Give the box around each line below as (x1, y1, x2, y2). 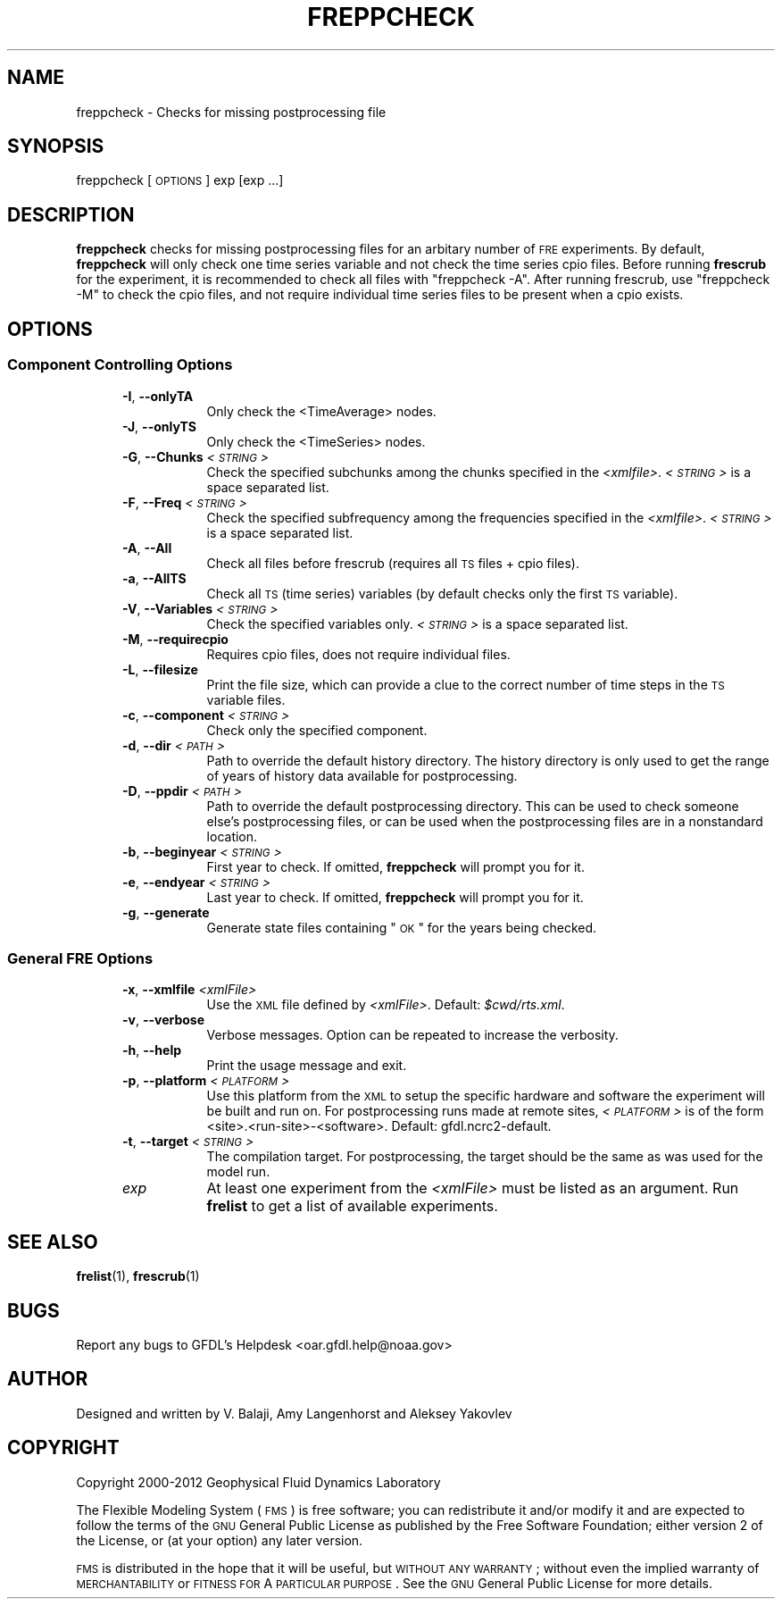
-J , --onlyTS (122, 418, 196, 434)
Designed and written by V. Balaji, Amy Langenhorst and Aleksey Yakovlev (76, 1405, 512, 1421)
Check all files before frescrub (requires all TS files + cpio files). (206, 555, 579, 571)
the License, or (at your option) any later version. (76, 1532, 363, 1548)
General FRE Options (7, 949, 154, 967)
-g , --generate (122, 904, 210, 920)
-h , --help (122, 1042, 182, 1058)
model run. (206, 1164, 270, 1180)
